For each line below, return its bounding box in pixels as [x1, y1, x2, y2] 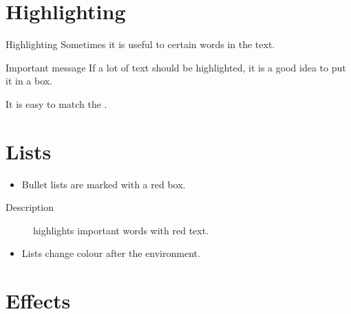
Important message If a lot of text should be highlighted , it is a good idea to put [6, 60, 346, 74]
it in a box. [6, 74, 53, 88]
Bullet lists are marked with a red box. [21, 177, 186, 191]
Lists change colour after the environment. [21, 246, 200, 260]
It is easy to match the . [6, 96, 107, 111]
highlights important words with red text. [33, 223, 209, 237]
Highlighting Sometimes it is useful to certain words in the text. [6, 37, 275, 52]
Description [6, 200, 54, 214]
